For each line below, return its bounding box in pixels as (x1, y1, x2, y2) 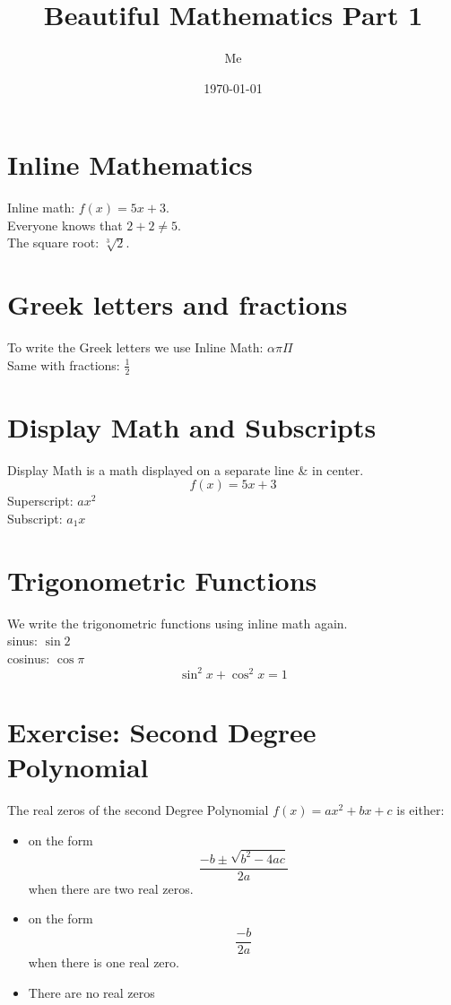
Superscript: (7, 491, 74, 510)
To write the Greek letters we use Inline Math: (7, 338, 264, 357)
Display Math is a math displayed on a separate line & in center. (7, 460, 364, 479)
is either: (396, 801, 445, 819)
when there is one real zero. (28, 952, 179, 971)
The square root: (7, 233, 100, 252)
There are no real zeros (28, 983, 155, 1001)
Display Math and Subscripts (7, 408, 377, 445)
